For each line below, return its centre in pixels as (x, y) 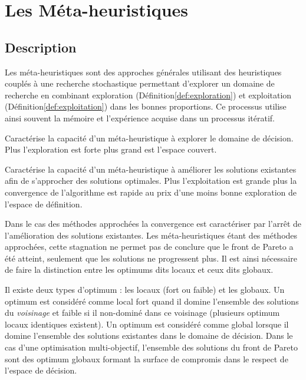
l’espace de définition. (44, 204)
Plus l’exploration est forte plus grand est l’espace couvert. (111, 149)
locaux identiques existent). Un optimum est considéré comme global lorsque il (147, 324)
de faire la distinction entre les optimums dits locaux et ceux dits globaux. (139, 270)
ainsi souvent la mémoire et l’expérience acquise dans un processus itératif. (140, 118)
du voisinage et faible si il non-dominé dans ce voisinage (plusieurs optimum (142, 313)
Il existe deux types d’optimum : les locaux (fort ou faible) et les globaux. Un (145, 290)
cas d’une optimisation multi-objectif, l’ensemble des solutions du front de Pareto (151, 347)
